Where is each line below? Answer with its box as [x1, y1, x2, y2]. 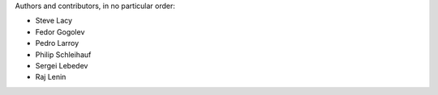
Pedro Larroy [35, 39, 79, 48]
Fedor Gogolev [35, 27, 85, 36]
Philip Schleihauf [35, 49, 92, 60]
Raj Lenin [35, 72, 67, 82]
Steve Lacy [35, 16, 73, 26]
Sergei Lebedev [35, 60, 88, 70]
